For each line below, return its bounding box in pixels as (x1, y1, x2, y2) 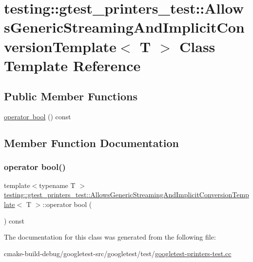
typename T (39, 180, 76, 190)
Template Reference (4, 55, 141, 75)
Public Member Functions (4, 89, 137, 104)
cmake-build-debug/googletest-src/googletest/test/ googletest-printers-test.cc (4, 248, 232, 258)
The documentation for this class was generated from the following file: (4, 232, 216, 242)
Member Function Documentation (4, 135, 179, 150)
